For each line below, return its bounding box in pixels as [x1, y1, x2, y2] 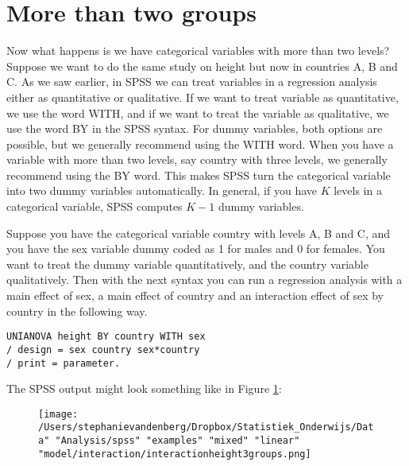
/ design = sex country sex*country [6, 344, 200, 355]
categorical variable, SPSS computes [6, 198, 183, 215]
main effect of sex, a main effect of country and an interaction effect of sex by [6, 287, 384, 304]
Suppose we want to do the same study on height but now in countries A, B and [6, 57, 398, 74]
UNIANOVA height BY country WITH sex [6, 331, 206, 343]
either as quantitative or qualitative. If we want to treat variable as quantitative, [6, 88, 399, 105]
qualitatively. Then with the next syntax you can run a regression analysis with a [6, 271, 403, 288]
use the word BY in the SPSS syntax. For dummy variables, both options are [6, 120, 383, 137]
